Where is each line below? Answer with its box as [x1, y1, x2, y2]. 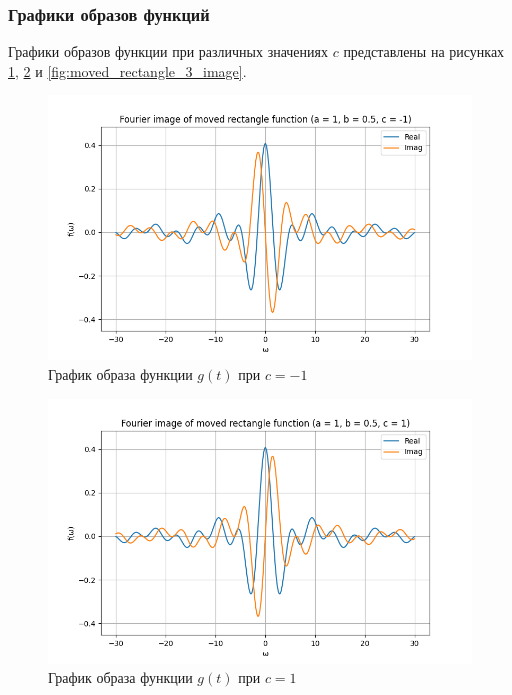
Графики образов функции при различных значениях [8, 41, 328, 62]
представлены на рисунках [343, 41, 505, 62]
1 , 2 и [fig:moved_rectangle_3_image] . [8, 60, 247, 81]
